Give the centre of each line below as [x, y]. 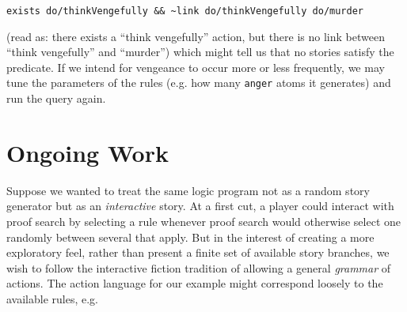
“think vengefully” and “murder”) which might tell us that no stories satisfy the [200, 52]
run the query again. [56, 98]
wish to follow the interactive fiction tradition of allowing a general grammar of [199, 267]
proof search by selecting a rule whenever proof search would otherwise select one [203, 221]
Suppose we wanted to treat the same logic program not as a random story [188, 190]
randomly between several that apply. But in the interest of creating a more [190, 237]
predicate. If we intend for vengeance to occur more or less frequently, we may [196, 67]
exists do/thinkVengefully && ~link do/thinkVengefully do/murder [185, 11]
